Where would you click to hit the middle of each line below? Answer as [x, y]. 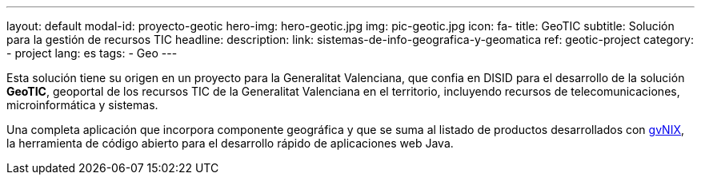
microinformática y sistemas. [82, 105]
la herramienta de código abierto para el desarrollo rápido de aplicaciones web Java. [230, 143]
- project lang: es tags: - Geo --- [92, 53]
